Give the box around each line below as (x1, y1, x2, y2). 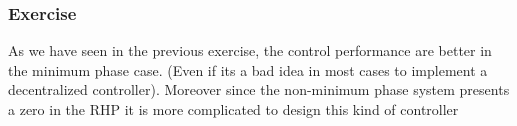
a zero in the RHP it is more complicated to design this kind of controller (8, 99, 459, 119)
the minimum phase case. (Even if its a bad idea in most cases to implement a (8, 59, 488, 80)
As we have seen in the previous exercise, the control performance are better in (8, 40, 492, 61)
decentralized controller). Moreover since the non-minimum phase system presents (8, 79, 510, 100)
